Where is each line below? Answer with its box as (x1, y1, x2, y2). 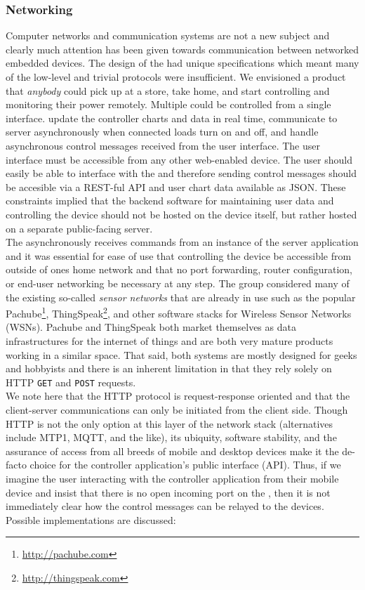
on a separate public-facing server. (6, 221, 153, 235)
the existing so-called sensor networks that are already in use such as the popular (6, 289, 356, 304)
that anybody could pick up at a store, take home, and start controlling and (6, 83, 330, 98)
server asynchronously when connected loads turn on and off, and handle (6, 124, 319, 139)
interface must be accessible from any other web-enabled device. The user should (6, 152, 352, 166)
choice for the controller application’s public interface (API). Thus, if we (29, 457, 341, 472)
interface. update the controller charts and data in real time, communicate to (6, 110, 338, 125)
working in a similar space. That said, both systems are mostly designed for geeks (6, 347, 357, 362)
